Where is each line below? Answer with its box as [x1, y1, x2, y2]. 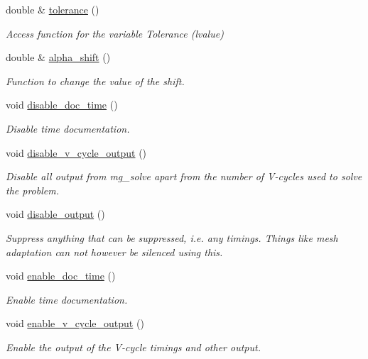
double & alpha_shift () [6, 50, 111, 65]
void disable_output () [6, 206, 105, 221]
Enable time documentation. [6, 292, 128, 306]
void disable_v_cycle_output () [6, 145, 147, 160]
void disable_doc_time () [6, 97, 118, 112]
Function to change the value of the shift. [6, 73, 185, 88]
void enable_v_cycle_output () [6, 316, 144, 331]
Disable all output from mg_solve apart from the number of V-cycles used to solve [6, 169, 362, 184]
